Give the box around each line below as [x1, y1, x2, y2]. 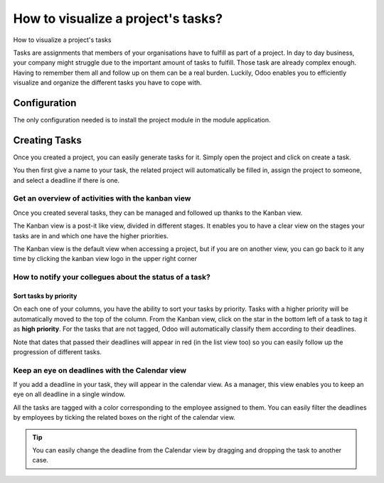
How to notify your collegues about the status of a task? [13, 272, 211, 282]
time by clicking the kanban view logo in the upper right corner [13, 255, 198, 263]
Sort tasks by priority [13, 292, 78, 300]
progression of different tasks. [13, 347, 102, 356]
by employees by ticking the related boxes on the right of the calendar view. [13, 413, 236, 422]
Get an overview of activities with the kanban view [13, 193, 191, 203]
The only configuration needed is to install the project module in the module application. [13, 116, 271, 124]
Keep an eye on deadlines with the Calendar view [13, 365, 187, 375]
